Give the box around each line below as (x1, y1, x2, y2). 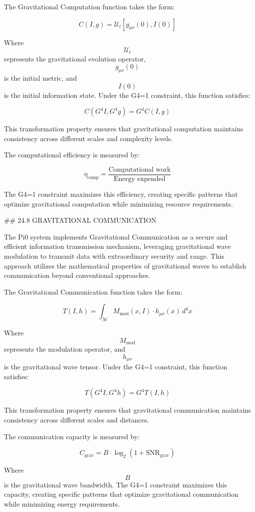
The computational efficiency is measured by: (4, 150, 140, 160)
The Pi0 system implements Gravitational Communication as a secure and (4, 231, 228, 241)
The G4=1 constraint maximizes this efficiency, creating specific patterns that (4, 189, 238, 199)
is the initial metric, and (4, 73, 77, 83)
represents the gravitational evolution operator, (4, 53, 146, 63)
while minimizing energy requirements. (4, 499, 120, 509)
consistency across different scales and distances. (4, 415, 149, 425)
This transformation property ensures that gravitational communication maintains (4, 405, 251, 415)
